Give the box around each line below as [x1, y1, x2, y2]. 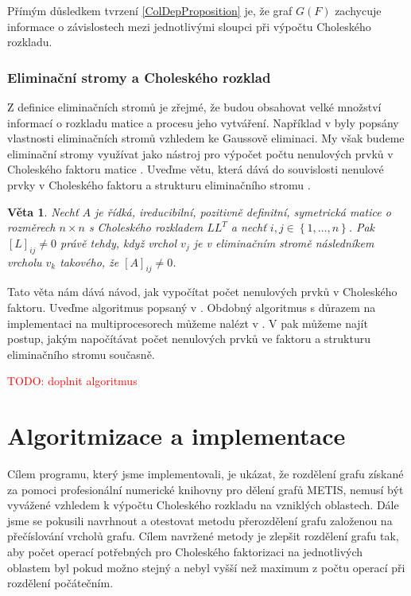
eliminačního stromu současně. [7, 345, 155, 362]
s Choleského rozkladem [88, 219, 204, 236]
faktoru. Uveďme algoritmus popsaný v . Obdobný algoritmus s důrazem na [7, 298, 376, 315]
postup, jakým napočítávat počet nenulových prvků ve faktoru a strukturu [7, 330, 370, 347]
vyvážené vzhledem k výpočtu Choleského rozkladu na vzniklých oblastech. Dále [7, 497, 399, 513]
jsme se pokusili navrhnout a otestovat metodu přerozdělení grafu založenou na [7, 512, 393, 528]
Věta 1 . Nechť [7, 203, 79, 220]
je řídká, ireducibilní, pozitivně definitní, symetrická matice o [95, 203, 391, 220]
